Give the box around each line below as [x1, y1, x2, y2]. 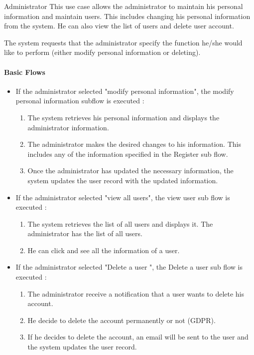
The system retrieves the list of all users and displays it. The [27, 218, 213, 229]
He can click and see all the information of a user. [27, 245, 180, 255]
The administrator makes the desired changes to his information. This [27, 139, 241, 149]
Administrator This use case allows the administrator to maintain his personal [4, 1, 243, 11]
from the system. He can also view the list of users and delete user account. [4, 20, 234, 31]
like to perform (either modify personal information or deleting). [4, 47, 201, 57]
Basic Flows [4, 66, 45, 77]
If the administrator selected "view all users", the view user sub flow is [15, 192, 230, 202]
